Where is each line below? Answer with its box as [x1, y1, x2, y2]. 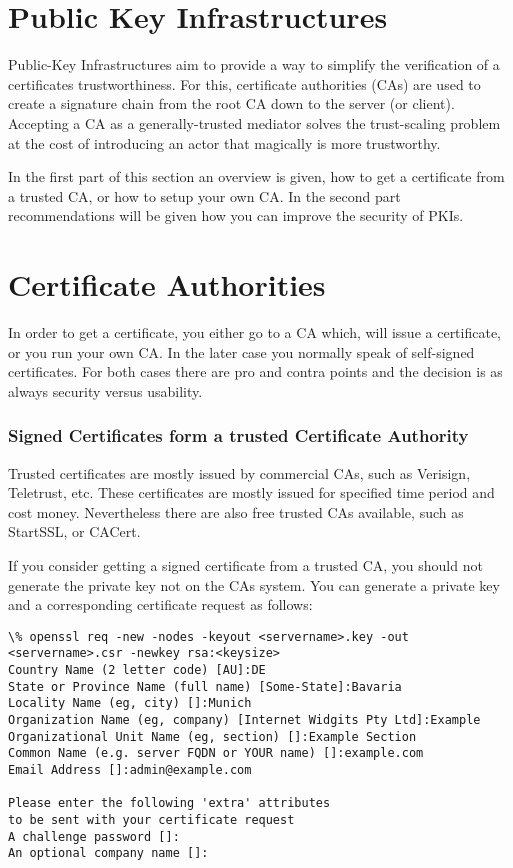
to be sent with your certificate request [8, 812, 295, 827]
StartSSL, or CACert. [8, 521, 141, 542]
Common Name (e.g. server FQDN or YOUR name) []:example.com [8, 746, 424, 761]
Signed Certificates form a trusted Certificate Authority [8, 423, 469, 448]
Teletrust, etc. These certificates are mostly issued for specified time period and [8, 482, 495, 503]
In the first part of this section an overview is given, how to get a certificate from [8, 166, 505, 187]
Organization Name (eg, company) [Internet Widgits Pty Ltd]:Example [8, 713, 481, 728]
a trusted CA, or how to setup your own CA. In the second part [8, 185, 401, 206]
